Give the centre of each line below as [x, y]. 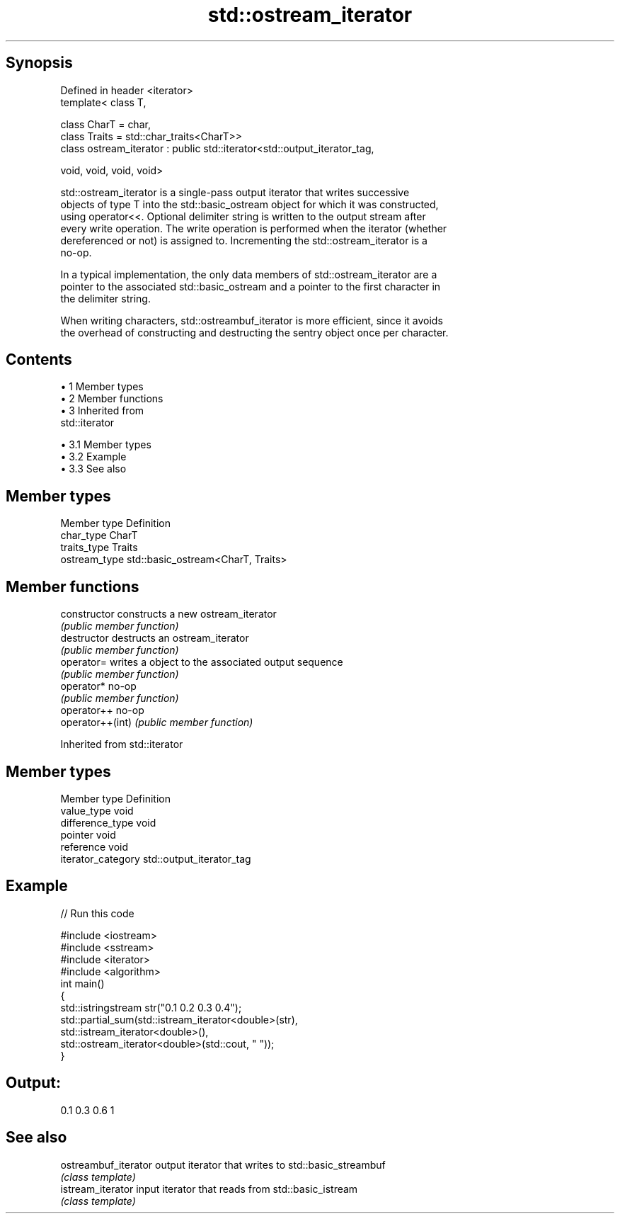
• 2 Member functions [112, 399]
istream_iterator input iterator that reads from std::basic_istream [209, 1189]
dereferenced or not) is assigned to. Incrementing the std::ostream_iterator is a [244, 240]
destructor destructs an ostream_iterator [155, 638]
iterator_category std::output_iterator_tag [156, 858]
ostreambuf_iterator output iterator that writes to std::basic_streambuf [223, 1164]
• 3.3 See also [93, 469]
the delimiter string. [105, 298]
